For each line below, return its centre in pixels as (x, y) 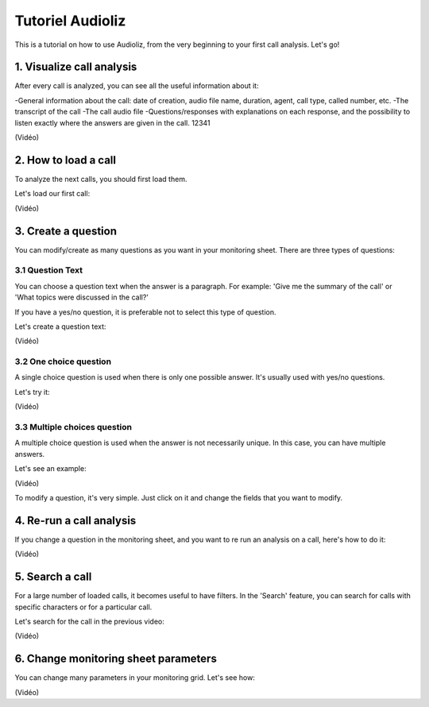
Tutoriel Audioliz (70, 21)
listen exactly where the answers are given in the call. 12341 (112, 122)
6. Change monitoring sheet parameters (116, 659)
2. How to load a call (66, 160)
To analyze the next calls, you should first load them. (101, 179)
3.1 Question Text (49, 270)
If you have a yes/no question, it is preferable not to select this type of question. (145, 312)
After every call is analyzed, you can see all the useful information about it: (137, 86)
